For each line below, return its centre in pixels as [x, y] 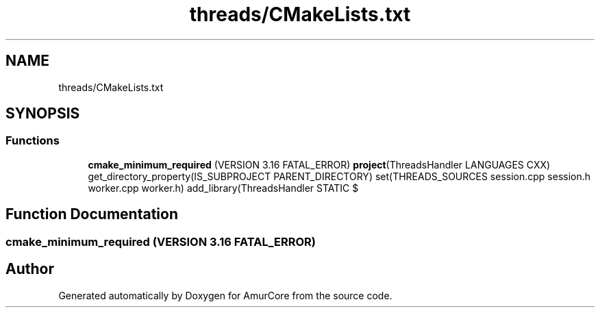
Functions [33, 141]
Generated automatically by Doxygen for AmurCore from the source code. [225, 295]
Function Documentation [92, 214]
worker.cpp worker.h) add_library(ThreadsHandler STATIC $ [223, 188]
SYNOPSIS [43, 114]
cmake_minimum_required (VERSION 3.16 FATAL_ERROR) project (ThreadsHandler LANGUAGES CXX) [319, 164]
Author [30, 269]
